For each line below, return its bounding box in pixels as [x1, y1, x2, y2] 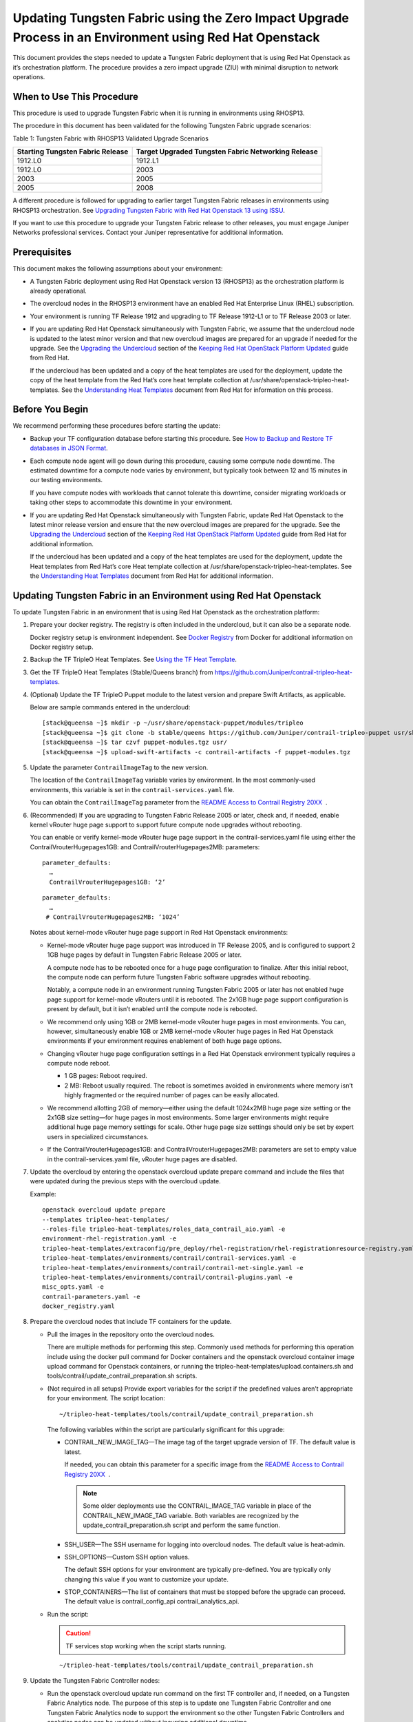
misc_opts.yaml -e [42, 1283, 105, 1291]
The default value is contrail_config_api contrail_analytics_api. [64, 1597, 240, 1606]
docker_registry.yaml [42, 1303, 115, 1310]
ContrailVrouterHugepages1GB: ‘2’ [49, 878, 166, 886]
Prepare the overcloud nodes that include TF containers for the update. [30, 1318, 232, 1326]
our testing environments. [30, 476, 103, 484]
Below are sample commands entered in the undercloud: [30, 703, 191, 711]
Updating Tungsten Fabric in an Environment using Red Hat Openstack [12, 590, 321, 601]
